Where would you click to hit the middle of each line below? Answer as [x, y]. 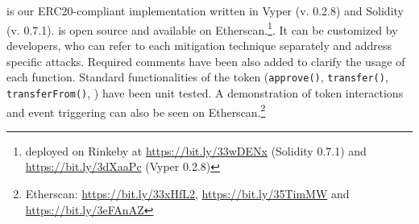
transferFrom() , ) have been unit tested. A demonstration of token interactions [205, 92]
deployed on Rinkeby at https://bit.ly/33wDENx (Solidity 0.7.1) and [196, 150]
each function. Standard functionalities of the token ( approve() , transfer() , [197, 77]
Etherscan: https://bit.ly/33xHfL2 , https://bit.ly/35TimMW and [187, 193]
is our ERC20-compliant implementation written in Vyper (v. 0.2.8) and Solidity [205, 11]
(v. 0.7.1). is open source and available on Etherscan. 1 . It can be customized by [202, 28]
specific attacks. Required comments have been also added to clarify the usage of [206, 61]
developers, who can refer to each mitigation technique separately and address [199, 46]
